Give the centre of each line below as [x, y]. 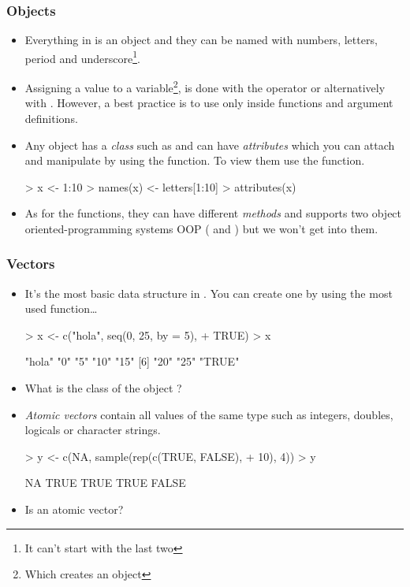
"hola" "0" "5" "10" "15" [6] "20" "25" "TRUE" [132, 361]
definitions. [51, 118]
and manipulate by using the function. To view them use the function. [195, 160]
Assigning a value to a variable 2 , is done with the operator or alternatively [205, 86]
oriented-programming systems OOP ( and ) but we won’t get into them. [201, 228]
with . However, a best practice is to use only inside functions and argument [209, 103]
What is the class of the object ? [103, 388]
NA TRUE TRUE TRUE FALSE [105, 483]
